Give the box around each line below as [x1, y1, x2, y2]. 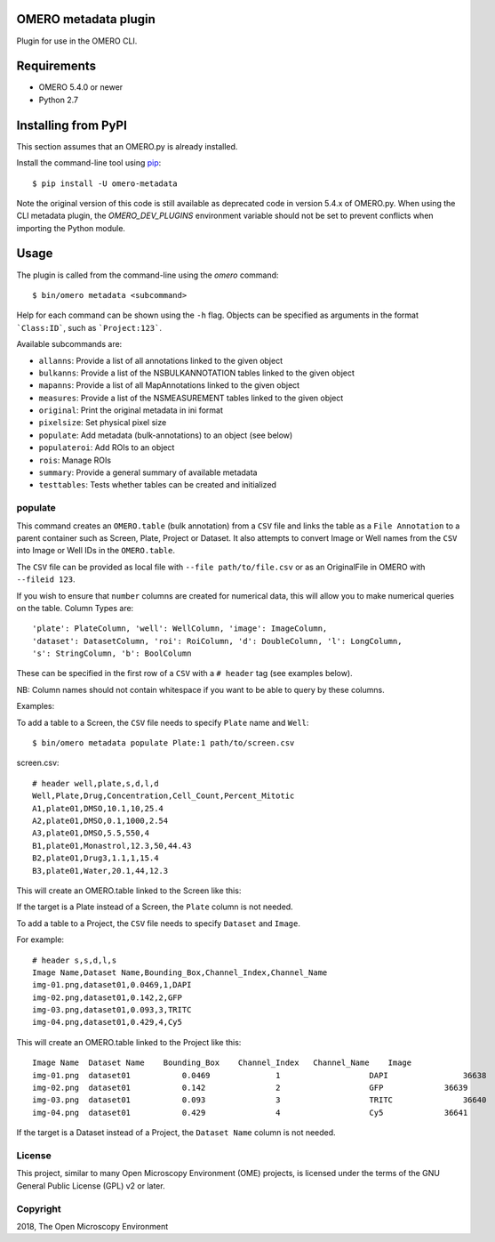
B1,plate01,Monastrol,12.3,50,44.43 [32, 841, 192, 851]
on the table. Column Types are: [16, 602, 134, 613]
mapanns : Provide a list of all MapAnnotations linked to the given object [38, 380, 300, 391]
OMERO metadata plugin [16, 12, 156, 27]
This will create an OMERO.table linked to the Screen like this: [16, 885, 242, 896]
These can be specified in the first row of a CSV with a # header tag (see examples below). [16, 668, 353, 679]
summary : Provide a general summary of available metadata [38, 467, 258, 478]
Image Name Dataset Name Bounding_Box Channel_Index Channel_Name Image [32, 1058, 412, 1068]
